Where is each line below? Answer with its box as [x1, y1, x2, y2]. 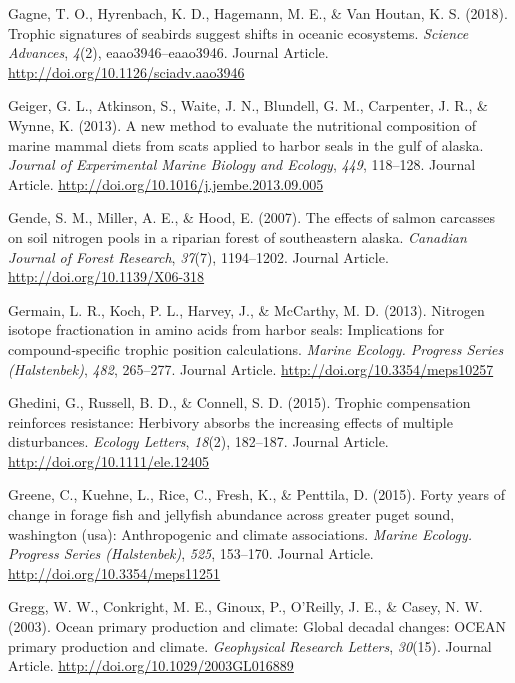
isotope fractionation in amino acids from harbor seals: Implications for [8, 319, 445, 340]
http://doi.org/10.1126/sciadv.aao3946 [8, 61, 245, 82]
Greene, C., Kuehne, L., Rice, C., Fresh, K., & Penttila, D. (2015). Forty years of [8, 484, 506, 505]
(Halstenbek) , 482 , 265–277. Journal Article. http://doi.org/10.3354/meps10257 [8, 358, 494, 379]
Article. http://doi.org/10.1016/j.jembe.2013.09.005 [8, 173, 324, 194]
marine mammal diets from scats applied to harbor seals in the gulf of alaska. [8, 134, 484, 155]
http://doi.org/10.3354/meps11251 [8, 562, 221, 583]
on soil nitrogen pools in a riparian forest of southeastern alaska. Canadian [8, 226, 467, 247]
